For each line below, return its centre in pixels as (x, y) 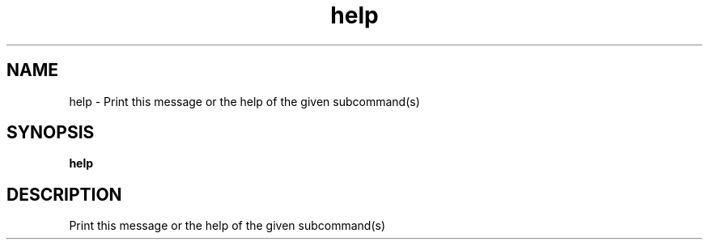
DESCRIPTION (64, 194)
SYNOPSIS (51, 133)
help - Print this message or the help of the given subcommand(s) (244, 101)
